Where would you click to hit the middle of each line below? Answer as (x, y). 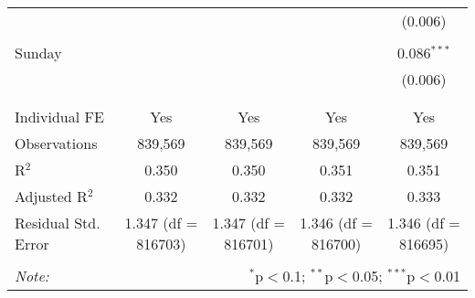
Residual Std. (58, 223)
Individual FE (59, 117)
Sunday (38, 53)
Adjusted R (51, 196)
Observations (56, 143)
